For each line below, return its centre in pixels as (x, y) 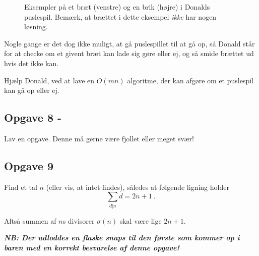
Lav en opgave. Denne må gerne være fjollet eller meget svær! (99, 138)
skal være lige (141, 220)
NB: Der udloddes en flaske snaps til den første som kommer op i (122, 238)
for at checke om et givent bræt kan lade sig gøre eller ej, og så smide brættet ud (129, 53)
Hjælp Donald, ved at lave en (49, 80)
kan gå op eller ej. (32, 90)
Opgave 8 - (33, 117)
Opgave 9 (29, 165)
